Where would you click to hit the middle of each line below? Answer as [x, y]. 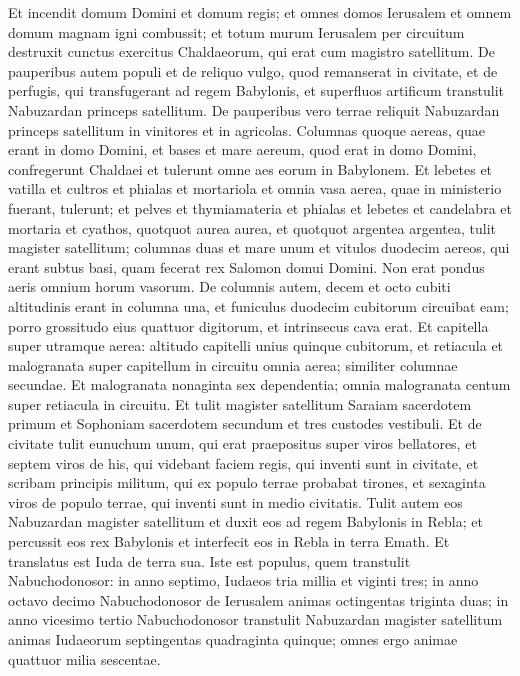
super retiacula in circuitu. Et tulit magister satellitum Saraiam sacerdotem [240, 403]
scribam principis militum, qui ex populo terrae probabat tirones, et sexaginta [247, 482]
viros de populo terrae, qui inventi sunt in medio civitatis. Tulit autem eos [235, 501]
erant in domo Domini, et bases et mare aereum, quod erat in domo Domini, [242, 149]
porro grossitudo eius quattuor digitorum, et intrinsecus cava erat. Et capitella [248, 325]
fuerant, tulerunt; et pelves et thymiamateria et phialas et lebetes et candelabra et [260, 207]
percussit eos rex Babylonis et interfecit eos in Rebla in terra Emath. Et [229, 541]
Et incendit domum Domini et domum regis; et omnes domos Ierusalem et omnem [260, 12]
